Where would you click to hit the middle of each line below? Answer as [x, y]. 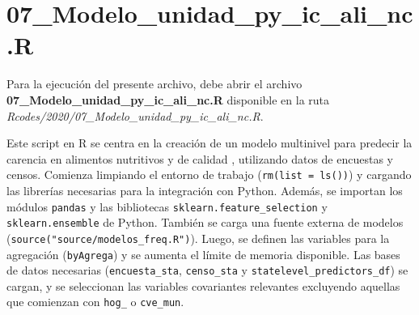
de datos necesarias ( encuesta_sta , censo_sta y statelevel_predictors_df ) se [207, 270]
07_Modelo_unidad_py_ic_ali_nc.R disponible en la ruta [168, 99]
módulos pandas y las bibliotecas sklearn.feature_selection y [167, 206]
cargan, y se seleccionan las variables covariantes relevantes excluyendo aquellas [203, 285]
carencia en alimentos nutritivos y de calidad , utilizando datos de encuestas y [200, 158]
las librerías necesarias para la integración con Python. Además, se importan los [205, 190]
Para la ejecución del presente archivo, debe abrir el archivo [154, 84]
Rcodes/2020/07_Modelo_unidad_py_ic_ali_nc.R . [135, 115]
